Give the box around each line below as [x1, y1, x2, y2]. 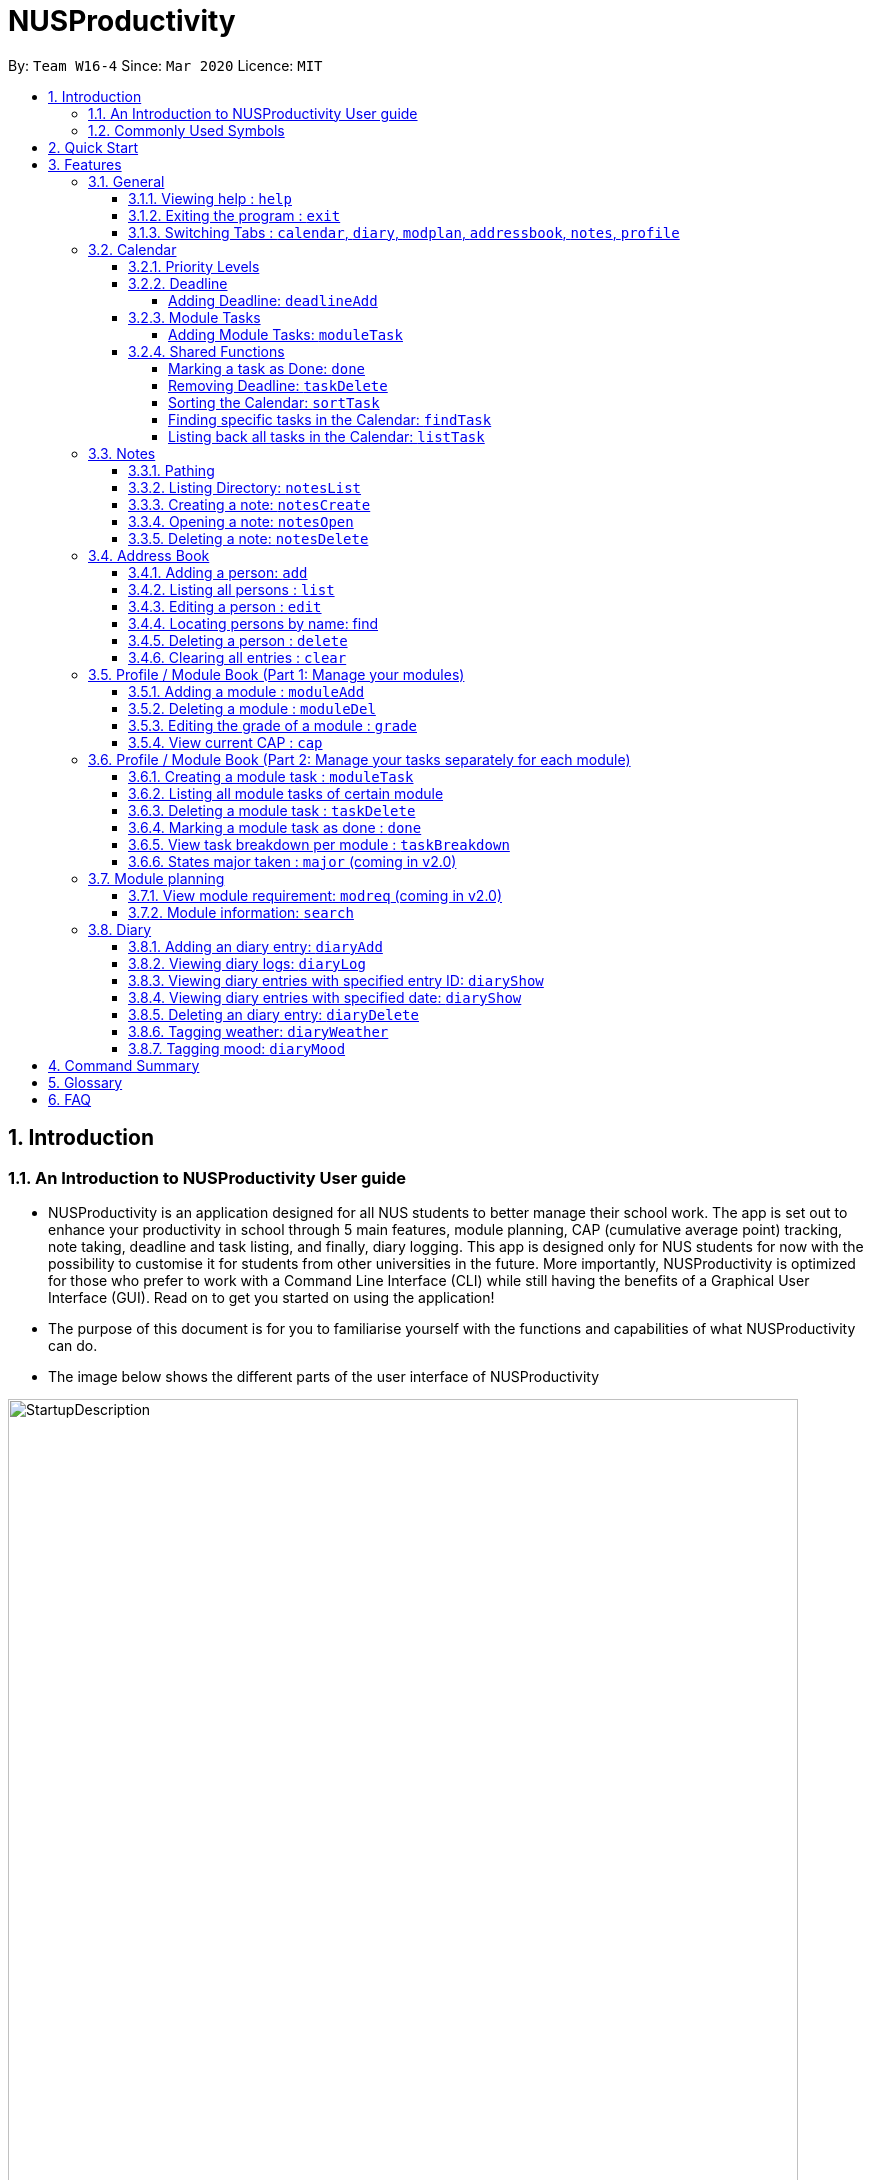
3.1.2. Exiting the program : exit [128, 206, 341, 224]
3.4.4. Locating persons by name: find [128, 614, 379, 632]
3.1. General [88, 172, 165, 190]
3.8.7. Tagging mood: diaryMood [128, 1039, 346, 1057]
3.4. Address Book [88, 546, 210, 564]
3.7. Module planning [88, 869, 225, 887]
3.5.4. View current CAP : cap [128, 733, 323, 751]
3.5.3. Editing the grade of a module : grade [128, 716, 417, 734]
